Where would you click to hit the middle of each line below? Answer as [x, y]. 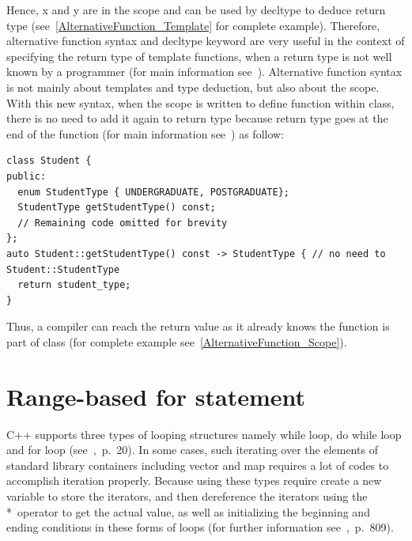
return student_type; [74, 285]
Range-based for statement [156, 396]
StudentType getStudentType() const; [117, 208]
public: [26, 176]
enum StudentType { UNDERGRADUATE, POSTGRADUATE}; [153, 192]
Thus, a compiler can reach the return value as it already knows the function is [198, 326]
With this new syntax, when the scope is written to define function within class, [200, 102]
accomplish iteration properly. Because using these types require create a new [194, 480]
